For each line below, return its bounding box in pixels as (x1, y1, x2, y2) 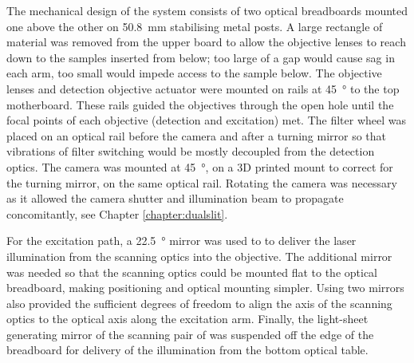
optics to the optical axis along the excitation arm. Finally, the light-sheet (6, 310, 369, 327)
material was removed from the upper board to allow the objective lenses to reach (6, 34, 406, 50)
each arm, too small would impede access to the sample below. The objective (6, 65, 382, 81)
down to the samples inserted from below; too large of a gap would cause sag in (6, 49, 395, 65)
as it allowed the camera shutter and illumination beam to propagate (6, 190, 344, 207)
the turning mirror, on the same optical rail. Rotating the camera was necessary (6, 174, 397, 191)
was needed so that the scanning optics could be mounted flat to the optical (6, 263, 378, 280)
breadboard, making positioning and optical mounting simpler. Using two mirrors (6, 279, 404, 296)
